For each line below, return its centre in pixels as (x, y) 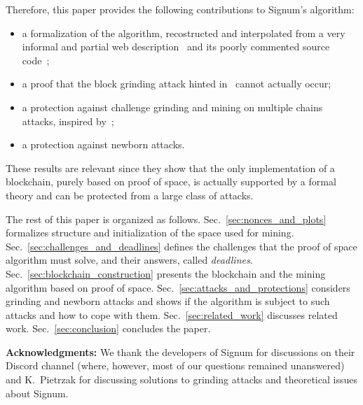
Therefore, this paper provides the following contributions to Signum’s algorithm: (180, 9)
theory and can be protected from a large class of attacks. (130, 195)
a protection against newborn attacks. (103, 144)
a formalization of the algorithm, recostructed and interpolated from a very (184, 33)
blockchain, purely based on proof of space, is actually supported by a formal (171, 182)
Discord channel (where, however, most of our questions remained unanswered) (175, 365)
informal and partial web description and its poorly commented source (176, 47)
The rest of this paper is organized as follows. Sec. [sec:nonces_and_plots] (166, 219)
